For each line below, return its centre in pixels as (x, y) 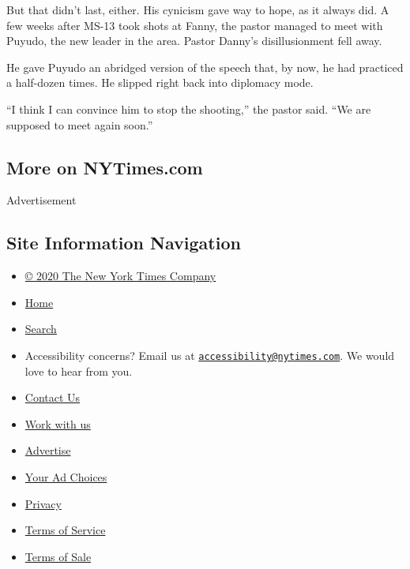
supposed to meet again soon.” (80, 124)
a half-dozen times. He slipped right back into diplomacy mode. (160, 82)
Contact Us (53, 397)
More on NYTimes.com (105, 167)
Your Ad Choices (66, 476)
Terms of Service (65, 530)
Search (41, 329)
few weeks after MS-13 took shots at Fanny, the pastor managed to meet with (195, 25)
